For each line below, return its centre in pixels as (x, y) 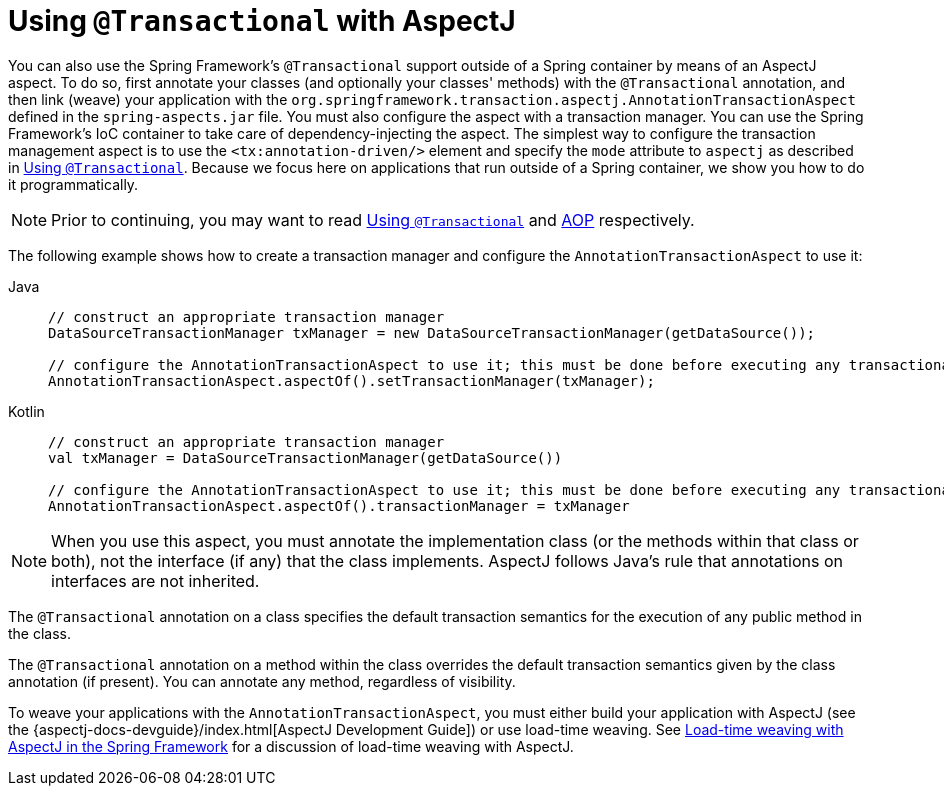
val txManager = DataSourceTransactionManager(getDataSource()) (305, 457)
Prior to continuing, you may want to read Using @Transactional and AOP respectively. (373, 219)
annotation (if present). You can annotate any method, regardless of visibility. (262, 681)
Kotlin (26, 411)
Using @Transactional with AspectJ (262, 21)
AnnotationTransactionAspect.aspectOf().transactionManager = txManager (339, 505)
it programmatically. (73, 184)
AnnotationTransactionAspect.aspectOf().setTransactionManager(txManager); (351, 380)
